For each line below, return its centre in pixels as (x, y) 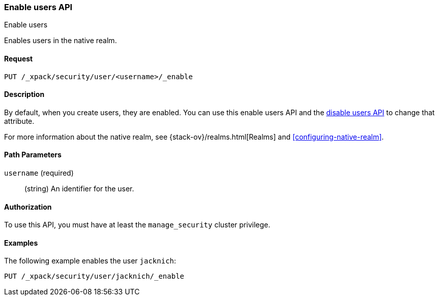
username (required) (39, 173)
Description (24, 94)
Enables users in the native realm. (61, 41)
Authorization (28, 207)
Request (19, 58)
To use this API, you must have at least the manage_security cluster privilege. (137, 225)
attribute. (19, 121)
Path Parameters (33, 155)
